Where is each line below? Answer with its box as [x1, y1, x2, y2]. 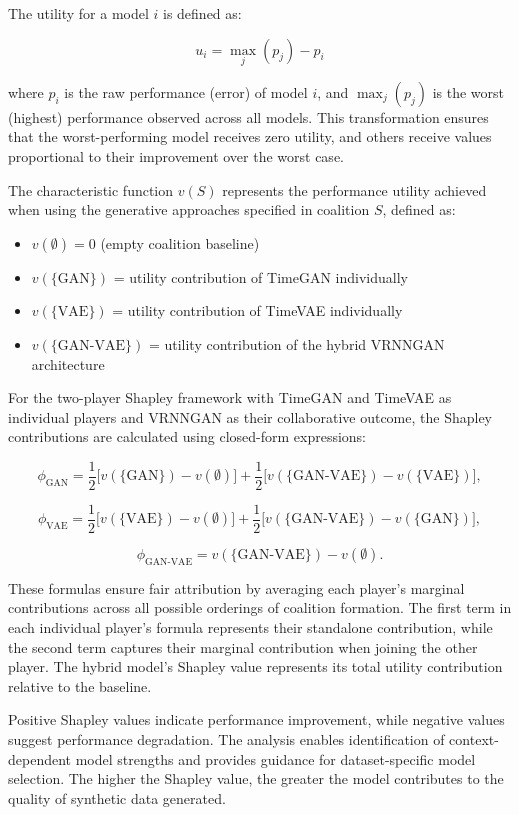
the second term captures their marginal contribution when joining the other [8, 636, 478, 657]
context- [449, 729, 499, 750]
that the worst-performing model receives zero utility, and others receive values [8, 126, 492, 147]
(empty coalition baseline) [100, 232, 260, 253]
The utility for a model [8, 3, 149, 23]
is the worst [432, 81, 505, 102]
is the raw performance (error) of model [64, 81, 308, 102]
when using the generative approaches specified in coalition [8, 199, 370, 220]
